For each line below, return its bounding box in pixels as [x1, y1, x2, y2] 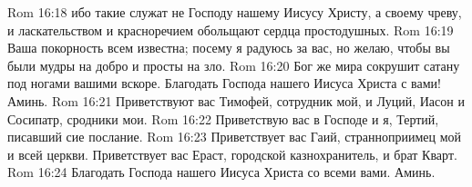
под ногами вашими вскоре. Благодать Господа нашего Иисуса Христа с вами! [7, 74, 441, 93]
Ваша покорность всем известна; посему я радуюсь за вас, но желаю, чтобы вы [7, 38, 450, 57]
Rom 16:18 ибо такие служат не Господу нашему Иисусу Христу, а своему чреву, [7, 3, 462, 21]
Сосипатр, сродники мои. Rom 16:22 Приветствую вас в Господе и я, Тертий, [7, 109, 439, 128]
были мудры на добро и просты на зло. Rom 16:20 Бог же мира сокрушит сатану [7, 55, 460, 74]
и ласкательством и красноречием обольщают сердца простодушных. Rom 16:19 [7, 20, 454, 39]
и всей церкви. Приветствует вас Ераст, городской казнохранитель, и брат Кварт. [7, 144, 457, 163]
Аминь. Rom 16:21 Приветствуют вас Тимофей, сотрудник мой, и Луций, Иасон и [7, 91, 465, 110]
